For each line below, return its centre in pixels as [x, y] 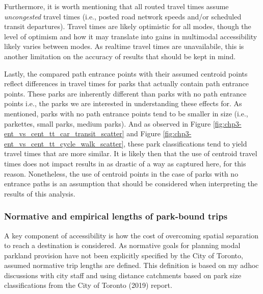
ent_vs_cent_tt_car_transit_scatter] [64, 133]
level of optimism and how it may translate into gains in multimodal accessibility [131, 36]
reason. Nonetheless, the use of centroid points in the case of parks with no [121, 173]
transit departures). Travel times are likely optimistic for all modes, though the [128, 26]
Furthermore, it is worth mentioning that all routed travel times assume [116, 6]
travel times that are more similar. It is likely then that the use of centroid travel [131, 153]
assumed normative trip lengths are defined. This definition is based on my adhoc [131, 265]
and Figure [144, 133]
